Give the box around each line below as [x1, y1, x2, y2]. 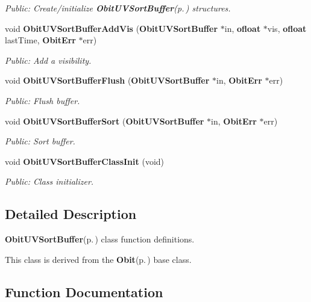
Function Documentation [5, 282, 163, 301]
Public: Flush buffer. [5, 94, 80, 106]
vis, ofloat [267, 22, 307, 34]
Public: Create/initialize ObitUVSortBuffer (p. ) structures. [5, 2, 231, 14]
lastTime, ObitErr [5, 34, 76, 46]
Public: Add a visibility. [5, 54, 92, 66]
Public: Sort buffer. [5, 135, 75, 147]
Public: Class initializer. [5, 175, 94, 188]
